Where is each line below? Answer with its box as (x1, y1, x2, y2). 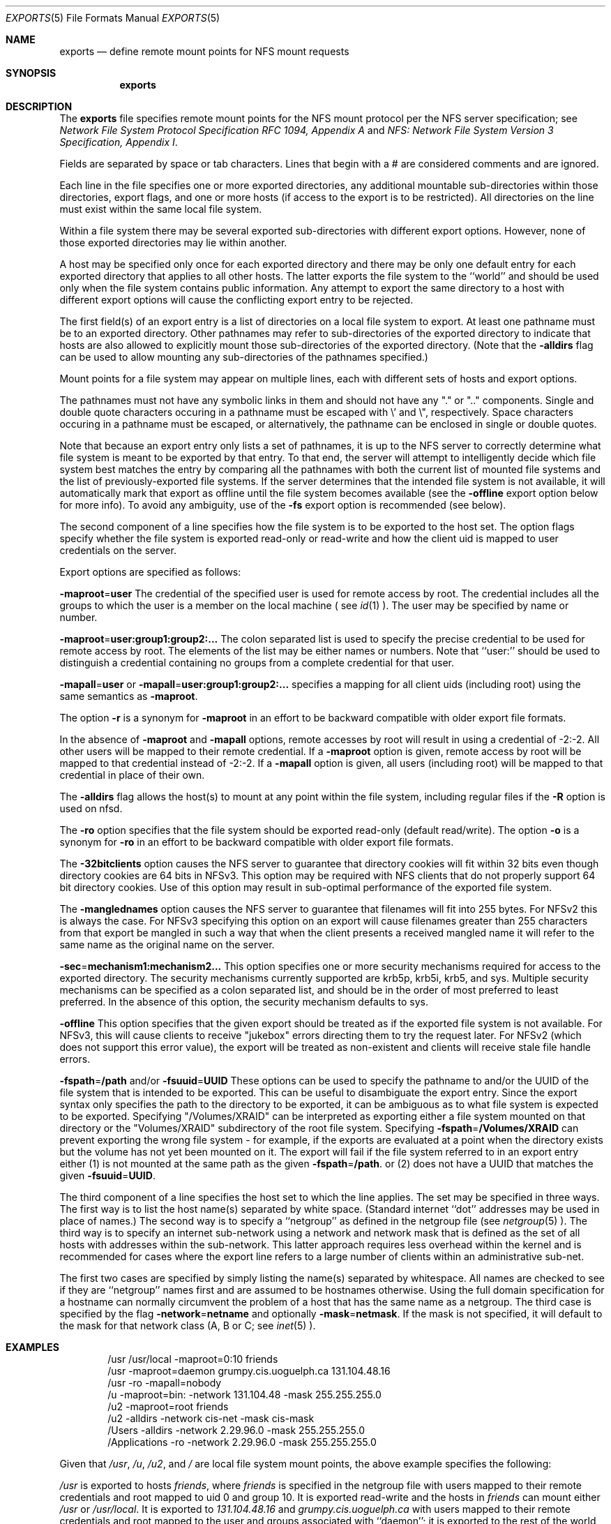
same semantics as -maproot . (59, 690, 198, 702)
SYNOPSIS (6, 67, 56, 79)
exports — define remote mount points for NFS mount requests (59, 45, 349, 57)
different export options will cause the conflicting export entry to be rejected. (59, 294, 414, 306)
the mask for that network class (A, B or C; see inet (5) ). (59, 1320, 316, 1331)
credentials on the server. (59, 544, 176, 556)
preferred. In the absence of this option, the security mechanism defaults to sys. (59, 996, 428, 1008)
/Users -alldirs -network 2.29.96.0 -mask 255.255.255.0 (107, 1424, 365, 1436)
